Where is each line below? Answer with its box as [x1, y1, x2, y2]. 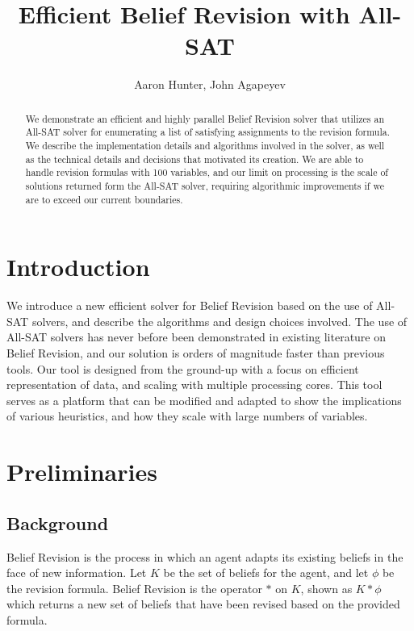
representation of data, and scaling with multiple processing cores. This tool [6, 376, 383, 393]
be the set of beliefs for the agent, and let [163, 564, 369, 581]
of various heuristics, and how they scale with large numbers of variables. [6, 407, 368, 424]
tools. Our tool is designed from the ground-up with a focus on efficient [6, 360, 359, 377]
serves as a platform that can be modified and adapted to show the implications [6, 391, 402, 408]
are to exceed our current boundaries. [25, 192, 183, 206]
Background [6, 510, 109, 535]
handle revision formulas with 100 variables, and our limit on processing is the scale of [25, 165, 388, 179]
